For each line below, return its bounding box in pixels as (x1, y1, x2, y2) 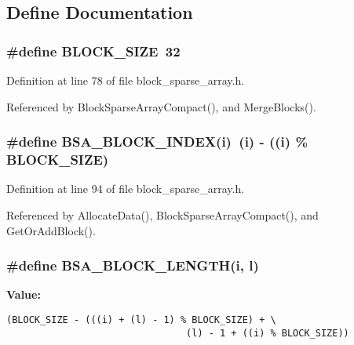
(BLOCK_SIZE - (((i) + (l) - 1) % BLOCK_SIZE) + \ (6, 314, 276, 325)
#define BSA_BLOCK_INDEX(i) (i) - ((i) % (6, 132, 308, 151)
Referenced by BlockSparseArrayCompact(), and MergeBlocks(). (6, 98, 316, 114)
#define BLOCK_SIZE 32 (6, 41, 181, 60)
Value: (6, 286, 41, 303)
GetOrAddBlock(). (6, 222, 96, 238)
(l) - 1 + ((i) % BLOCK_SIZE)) (186, 327, 349, 339)
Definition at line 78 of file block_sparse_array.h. (6, 72, 245, 88)
